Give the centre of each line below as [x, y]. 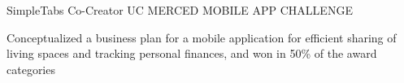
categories [31, 69]
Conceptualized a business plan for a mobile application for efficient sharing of [202, 37]
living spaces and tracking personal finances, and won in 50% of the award [192, 53]
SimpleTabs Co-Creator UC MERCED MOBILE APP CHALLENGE [180, 10]
